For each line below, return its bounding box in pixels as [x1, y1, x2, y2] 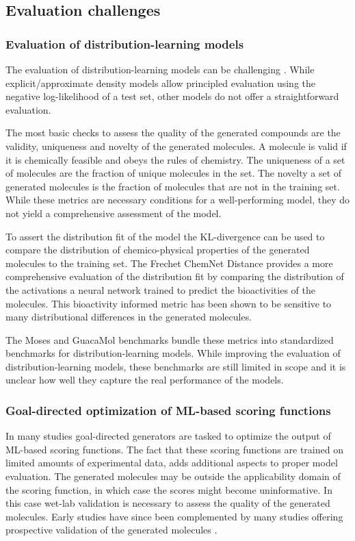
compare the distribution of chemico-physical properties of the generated [5, 242, 310, 257]
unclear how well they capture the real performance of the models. [5, 373, 284, 387]
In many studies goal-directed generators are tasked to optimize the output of [5, 429, 331, 443]
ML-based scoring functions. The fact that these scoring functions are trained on [5, 442, 343, 456]
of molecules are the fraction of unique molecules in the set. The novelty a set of [5, 166, 342, 180]
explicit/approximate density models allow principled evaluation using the [5, 75, 316, 90]
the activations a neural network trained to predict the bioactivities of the [5, 282, 315, 297]
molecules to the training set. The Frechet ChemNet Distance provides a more [5, 255, 333, 270]
